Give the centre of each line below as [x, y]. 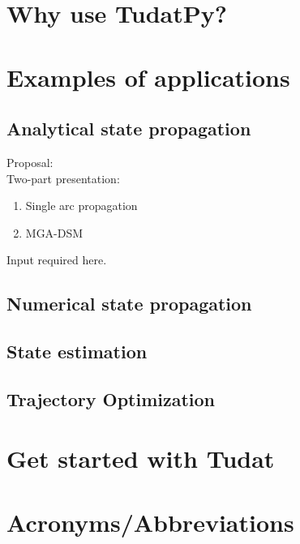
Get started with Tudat [141, 458]
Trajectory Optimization [111, 398]
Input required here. [57, 260]
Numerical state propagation [129, 304]
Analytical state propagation [129, 129]
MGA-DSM [54, 232]
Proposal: [30, 162]
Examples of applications [148, 77]
